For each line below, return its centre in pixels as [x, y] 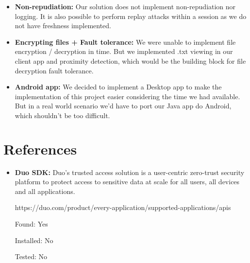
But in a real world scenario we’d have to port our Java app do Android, [123, 106]
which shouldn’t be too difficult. [62, 115]
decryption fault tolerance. [54, 70]
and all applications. [45, 191]
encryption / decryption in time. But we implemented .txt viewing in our [124, 51]
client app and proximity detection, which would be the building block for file [130, 61]
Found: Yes [31, 224]
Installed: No [34, 240]
